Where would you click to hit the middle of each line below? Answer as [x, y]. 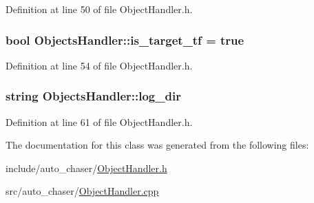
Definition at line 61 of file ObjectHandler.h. [99, 121]
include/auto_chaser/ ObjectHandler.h [86, 168]
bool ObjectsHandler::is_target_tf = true [125, 40]
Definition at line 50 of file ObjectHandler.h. [99, 9]
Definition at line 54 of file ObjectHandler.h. [99, 65]
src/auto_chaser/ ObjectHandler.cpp [82, 191]
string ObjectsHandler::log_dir [93, 96]
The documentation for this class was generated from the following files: [157, 145]
